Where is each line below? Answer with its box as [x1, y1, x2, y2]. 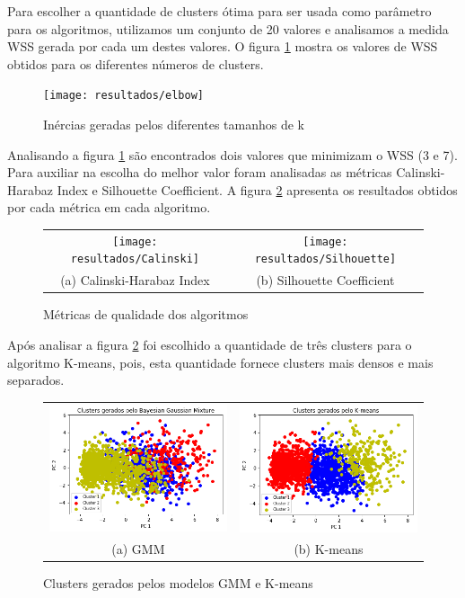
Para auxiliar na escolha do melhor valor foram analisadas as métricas [7, 163, 392, 182]
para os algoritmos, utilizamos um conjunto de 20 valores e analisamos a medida [7, 19, 449, 38]
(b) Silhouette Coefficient [256, 271, 395, 290]
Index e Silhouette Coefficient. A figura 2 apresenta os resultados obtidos [57, 180, 458, 199]
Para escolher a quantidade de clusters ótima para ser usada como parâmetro [7, 2, 432, 20]
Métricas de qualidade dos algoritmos [43, 305, 249, 324]
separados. [7, 370, 65, 389]
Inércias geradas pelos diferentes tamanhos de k [43, 115, 304, 134]
